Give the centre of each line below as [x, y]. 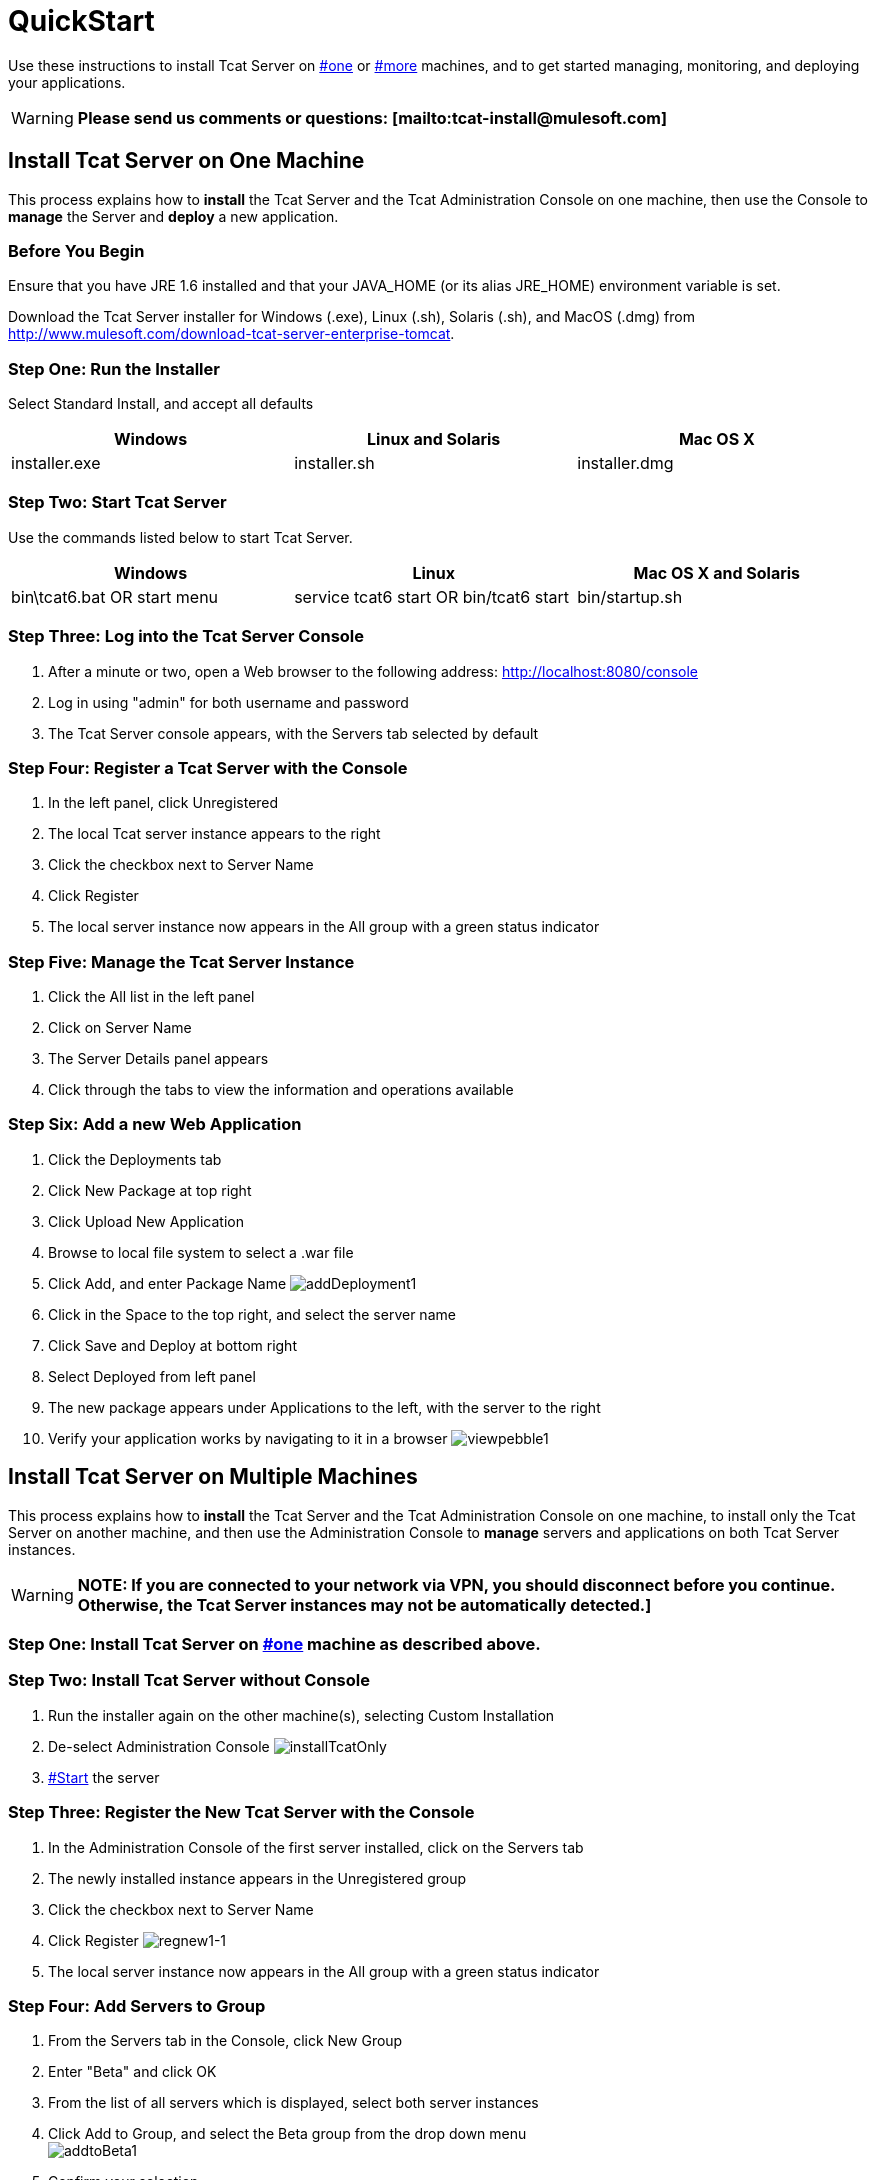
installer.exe [56, 463]
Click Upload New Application [146, 1221]
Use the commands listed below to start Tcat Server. [180, 537]
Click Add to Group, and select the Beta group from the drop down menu [287, 2134]
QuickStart [81, 21]
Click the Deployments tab [135, 1159]
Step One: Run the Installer [114, 368]
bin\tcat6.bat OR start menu [115, 596]
